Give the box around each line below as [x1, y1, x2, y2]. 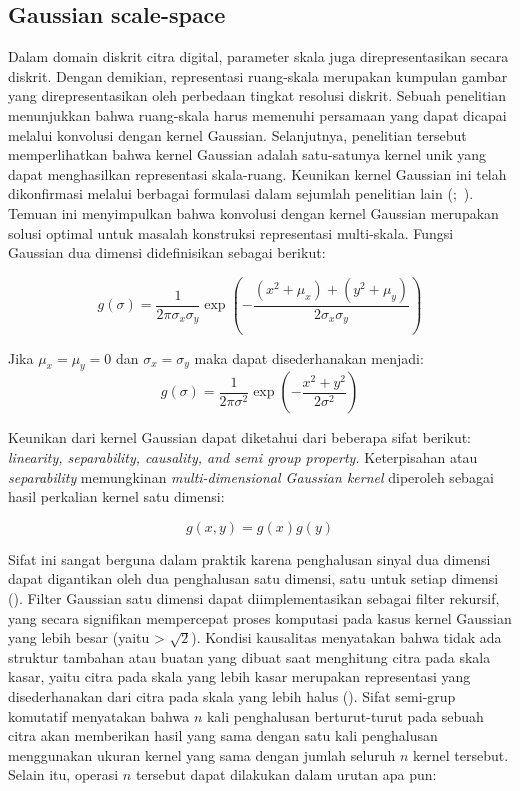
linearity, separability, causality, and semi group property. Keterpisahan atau [8, 447, 478, 468]
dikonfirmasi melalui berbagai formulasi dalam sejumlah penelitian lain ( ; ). [8, 183, 474, 204]
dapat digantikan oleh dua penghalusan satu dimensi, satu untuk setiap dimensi [8, 568, 499, 589]
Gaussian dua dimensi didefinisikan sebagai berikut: [8, 242, 326, 263]
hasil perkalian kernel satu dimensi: [8, 486, 225, 507]
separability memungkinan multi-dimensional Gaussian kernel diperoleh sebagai [8, 466, 494, 487]
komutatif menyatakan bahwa [8, 705, 190, 726]
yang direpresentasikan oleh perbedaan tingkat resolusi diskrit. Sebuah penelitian [8, 85, 507, 106]
